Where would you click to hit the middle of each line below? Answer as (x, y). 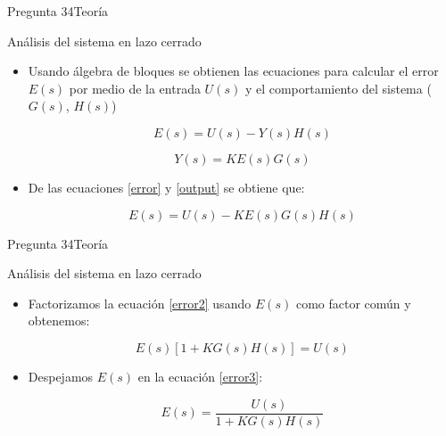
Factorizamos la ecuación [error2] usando (140, 303)
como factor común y (353, 303)
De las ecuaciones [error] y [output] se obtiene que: (166, 187)
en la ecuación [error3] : (200, 376)
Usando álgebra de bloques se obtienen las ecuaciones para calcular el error (233, 71)
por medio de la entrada (135, 88)
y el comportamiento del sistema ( (338, 88)
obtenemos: (59, 321)
